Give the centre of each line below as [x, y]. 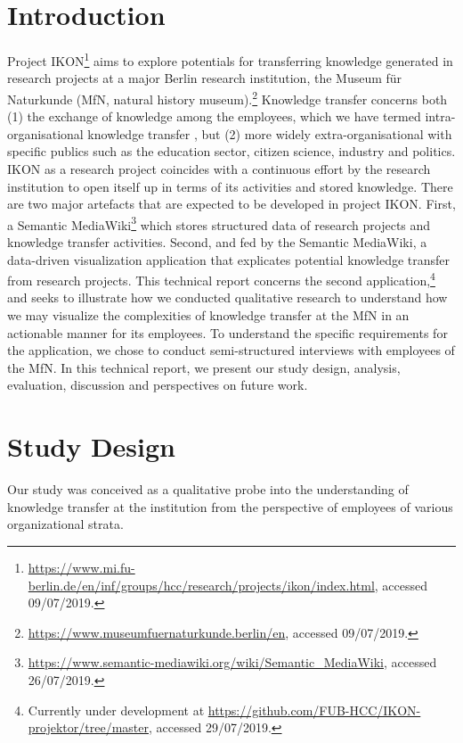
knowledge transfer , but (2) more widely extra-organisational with [270, 133]
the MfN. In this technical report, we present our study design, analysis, [204, 367]
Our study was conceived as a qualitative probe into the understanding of [208, 489]
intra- [440, 116]
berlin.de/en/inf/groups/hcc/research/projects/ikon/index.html [201, 585]
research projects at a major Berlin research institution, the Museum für [205, 78]
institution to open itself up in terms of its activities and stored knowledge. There [230, 186]
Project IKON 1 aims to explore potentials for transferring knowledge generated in [230, 59]
